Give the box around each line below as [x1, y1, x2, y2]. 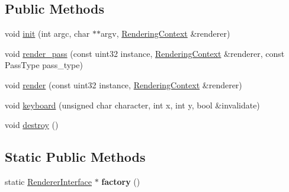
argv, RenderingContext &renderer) [100, 27, 230, 40]
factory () [101, 175, 140, 187]
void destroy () [5, 119, 59, 131]
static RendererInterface [5, 175, 92, 187]
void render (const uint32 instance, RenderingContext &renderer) [5, 78, 242, 91]
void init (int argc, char [5, 27, 90, 40]
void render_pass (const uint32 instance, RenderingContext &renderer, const [5, 47, 285, 59]
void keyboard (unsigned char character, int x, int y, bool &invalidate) [5, 98, 260, 111]
